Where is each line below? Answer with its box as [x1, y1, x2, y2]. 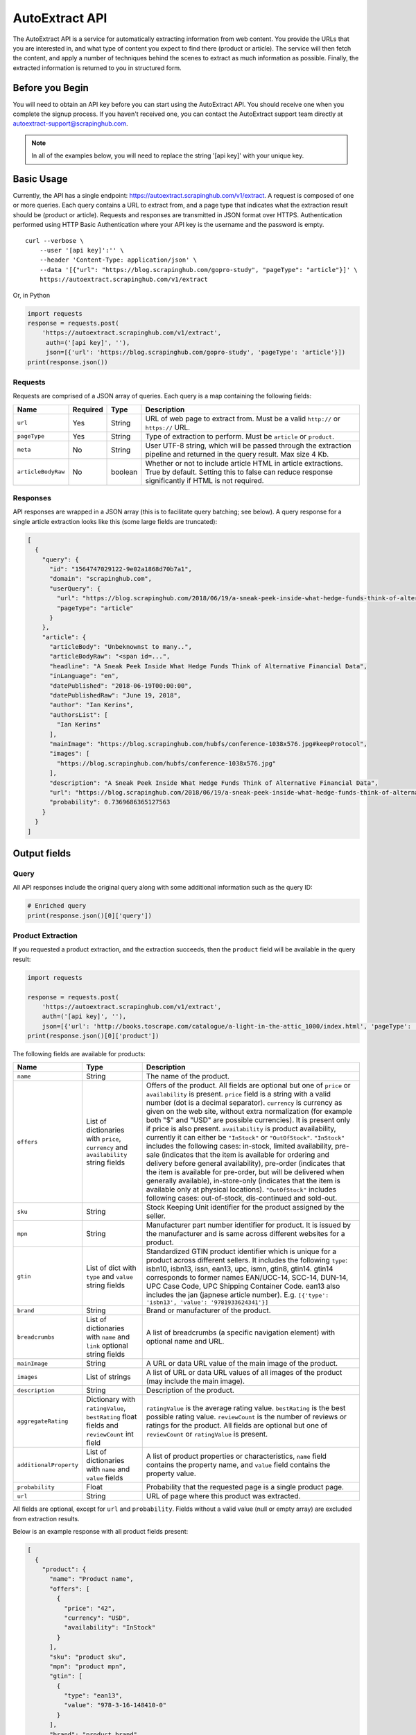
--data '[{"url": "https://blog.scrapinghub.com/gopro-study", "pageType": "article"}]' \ [39, 266, 358, 273]
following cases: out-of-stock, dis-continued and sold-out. [146, 1194, 338, 1203]
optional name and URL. [146, 1337, 225, 1346]
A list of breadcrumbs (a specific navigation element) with [146, 1328, 336, 1337]
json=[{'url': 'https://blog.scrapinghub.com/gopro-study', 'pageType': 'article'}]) [45, 348, 346, 357]
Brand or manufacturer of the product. [146, 1305, 271, 1315]
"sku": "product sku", [49, 1652, 127, 1661]
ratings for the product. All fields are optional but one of [146, 1421, 328, 1430]
